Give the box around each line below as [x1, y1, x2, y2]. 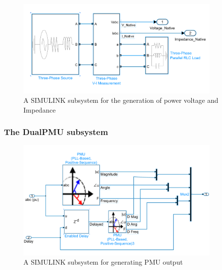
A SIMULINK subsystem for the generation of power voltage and [23, 95, 219, 105]
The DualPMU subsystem [4, 125, 108, 137]
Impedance [23, 105, 56, 115]
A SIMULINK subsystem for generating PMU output [23, 257, 183, 267]
